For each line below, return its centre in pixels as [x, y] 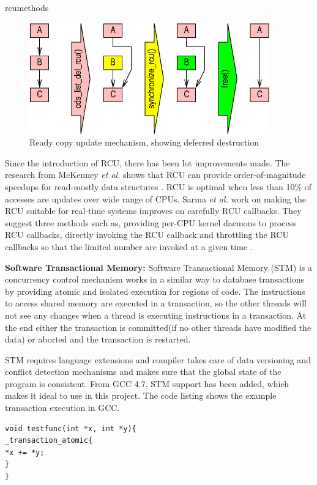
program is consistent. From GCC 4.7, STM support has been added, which [147, 383]
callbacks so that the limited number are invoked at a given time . [129, 246]
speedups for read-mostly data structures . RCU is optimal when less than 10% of [158, 186]
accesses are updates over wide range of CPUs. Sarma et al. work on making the [155, 198]
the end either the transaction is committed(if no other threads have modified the [158, 327]
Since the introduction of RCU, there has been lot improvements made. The [147, 162]
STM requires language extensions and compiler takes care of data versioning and [158, 359]
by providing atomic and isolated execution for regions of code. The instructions [155, 291]
